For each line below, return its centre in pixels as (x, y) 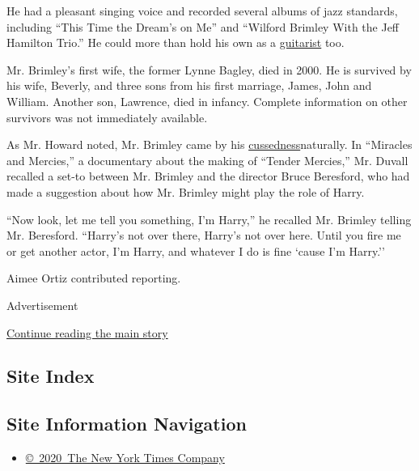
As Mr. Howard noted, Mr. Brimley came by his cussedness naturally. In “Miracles (209, 144)
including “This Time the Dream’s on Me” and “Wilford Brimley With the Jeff (203, 26)
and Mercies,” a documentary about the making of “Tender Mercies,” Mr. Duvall (207, 160)
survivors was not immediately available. (107, 117)
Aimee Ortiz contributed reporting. (94, 278)
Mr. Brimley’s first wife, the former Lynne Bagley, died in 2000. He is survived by (209, 69)
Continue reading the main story (87, 332)
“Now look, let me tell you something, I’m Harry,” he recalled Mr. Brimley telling (209, 219)
